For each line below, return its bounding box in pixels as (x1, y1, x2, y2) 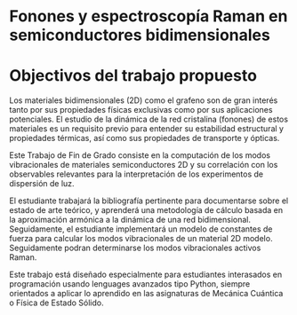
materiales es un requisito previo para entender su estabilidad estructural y (9, 123, 285, 134)
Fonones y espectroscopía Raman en (9, 6, 288, 27)
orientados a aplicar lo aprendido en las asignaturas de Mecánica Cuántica (9, 288, 284, 299)
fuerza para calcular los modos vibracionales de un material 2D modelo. (9, 233, 273, 244)
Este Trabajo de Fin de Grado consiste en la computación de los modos (9, 150, 271, 161)
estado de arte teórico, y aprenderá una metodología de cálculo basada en (9, 205, 284, 216)
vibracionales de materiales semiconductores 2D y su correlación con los (9, 160, 278, 170)
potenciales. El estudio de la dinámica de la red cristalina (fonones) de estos (9, 114, 289, 125)
